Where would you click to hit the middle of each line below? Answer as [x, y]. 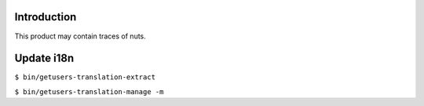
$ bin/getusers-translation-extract [85, 77]
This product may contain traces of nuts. [80, 36]
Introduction [46, 17]
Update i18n [44, 58]
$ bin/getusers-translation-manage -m [89, 91]
